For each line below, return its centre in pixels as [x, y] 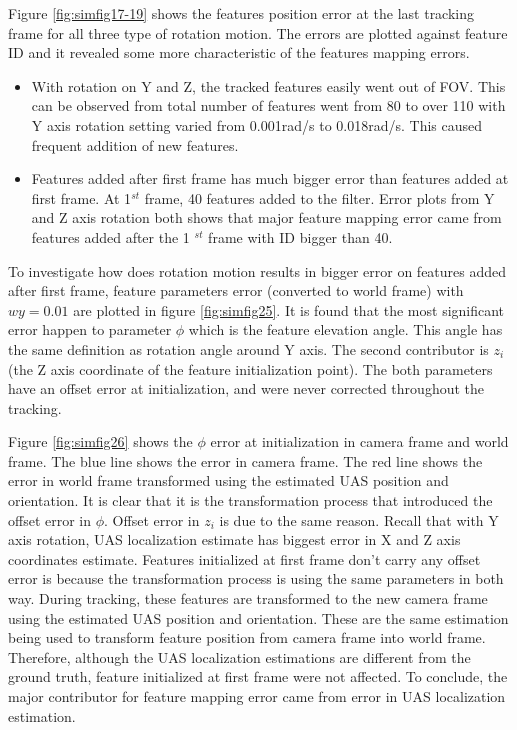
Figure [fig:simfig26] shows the [100, 441]
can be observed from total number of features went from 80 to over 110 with [268, 105]
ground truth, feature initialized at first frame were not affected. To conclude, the [258, 676]
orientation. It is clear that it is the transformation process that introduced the [250, 500]
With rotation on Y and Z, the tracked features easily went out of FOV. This [268, 85]
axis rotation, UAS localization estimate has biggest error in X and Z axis [234, 539]
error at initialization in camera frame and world [359, 441]
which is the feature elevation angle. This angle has [345, 329]
